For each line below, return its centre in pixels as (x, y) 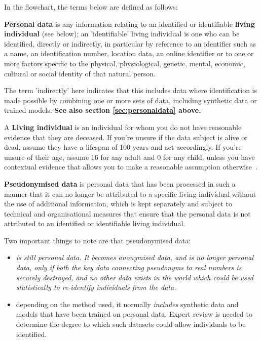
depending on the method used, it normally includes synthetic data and (127, 304)
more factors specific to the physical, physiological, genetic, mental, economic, (125, 63)
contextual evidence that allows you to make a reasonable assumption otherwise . (131, 167)
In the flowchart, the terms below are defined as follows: (91, 7)
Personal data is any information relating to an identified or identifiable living (129, 24)
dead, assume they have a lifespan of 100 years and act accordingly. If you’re (123, 147)
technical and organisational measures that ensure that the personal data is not (127, 213)
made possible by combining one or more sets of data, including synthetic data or (130, 100)
